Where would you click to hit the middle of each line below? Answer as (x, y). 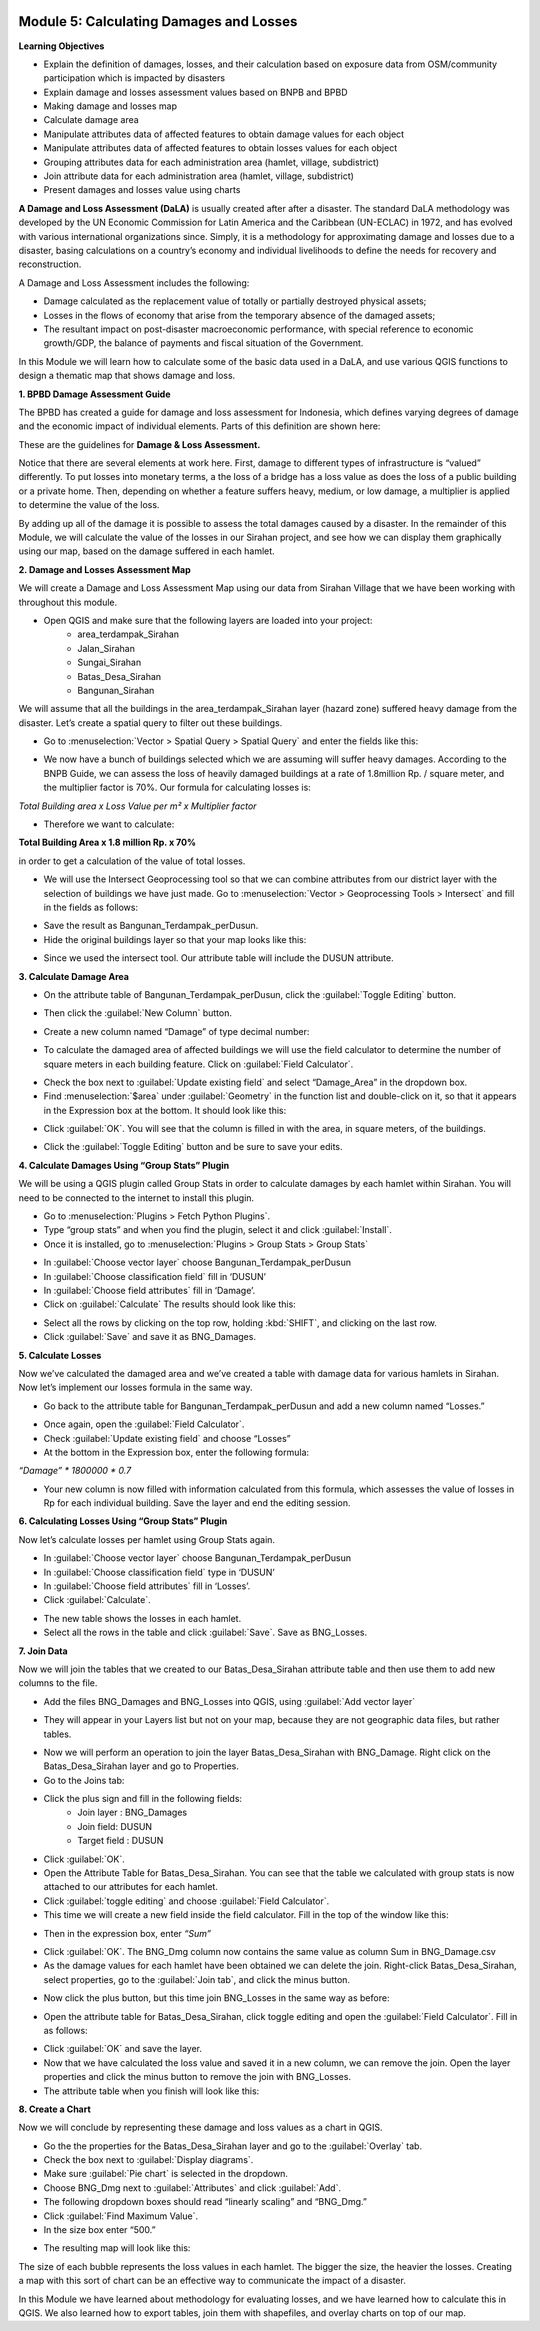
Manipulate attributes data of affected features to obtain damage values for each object (224, 134)
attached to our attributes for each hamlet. (131, 1887)
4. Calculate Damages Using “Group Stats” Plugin (124, 1165)
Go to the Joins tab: (84, 1780)
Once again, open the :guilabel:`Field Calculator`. (144, 1424)
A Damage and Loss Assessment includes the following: (134, 282)
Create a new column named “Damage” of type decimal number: (176, 1031)
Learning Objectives (61, 46)
